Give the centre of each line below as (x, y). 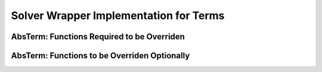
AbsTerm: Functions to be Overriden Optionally (100, 56)
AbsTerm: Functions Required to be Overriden (98, 37)
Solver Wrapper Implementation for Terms (118, 15)
